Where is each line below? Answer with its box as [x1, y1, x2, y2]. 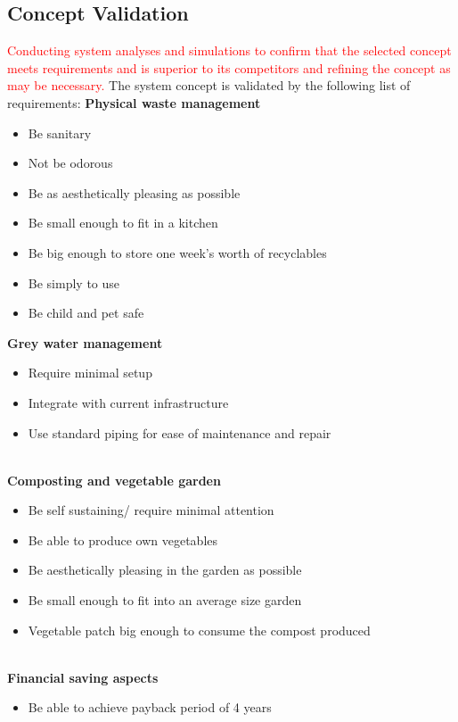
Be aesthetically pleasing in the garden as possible [28, 560, 302, 579]
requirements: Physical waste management [7, 93, 261, 112]
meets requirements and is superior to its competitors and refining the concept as [7, 58, 451, 77]
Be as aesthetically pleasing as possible [28, 183, 241, 202]
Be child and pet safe [28, 303, 144, 322]
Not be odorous [28, 154, 113, 172]
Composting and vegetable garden [7, 470, 221, 489]
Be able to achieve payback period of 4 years [28, 698, 272, 717]
